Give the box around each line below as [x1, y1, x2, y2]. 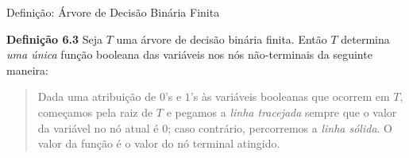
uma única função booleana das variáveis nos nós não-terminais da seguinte [6, 46, 372, 63]
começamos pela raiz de [37, 103, 153, 120]
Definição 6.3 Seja [6, 30, 102, 47]
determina [341, 30, 390, 47]
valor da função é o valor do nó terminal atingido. [37, 135, 280, 152]
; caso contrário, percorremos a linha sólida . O [168, 119, 392, 136]
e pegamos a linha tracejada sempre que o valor [166, 103, 397, 120]
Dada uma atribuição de [37, 88, 156, 105]
